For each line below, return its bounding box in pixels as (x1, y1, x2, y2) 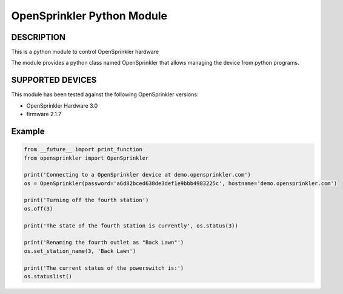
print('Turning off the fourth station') (24, 197, 149, 204)
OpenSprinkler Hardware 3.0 (26, 102, 98, 109)
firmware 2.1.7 (26, 111, 62, 118)
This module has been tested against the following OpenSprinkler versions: (11, 91, 199, 98)
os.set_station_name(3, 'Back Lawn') (24, 247, 136, 254)
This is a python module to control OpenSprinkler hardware (11, 48, 159, 56)
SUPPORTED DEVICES (11, 75, 97, 85)
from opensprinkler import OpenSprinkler (24, 154, 149, 162)
